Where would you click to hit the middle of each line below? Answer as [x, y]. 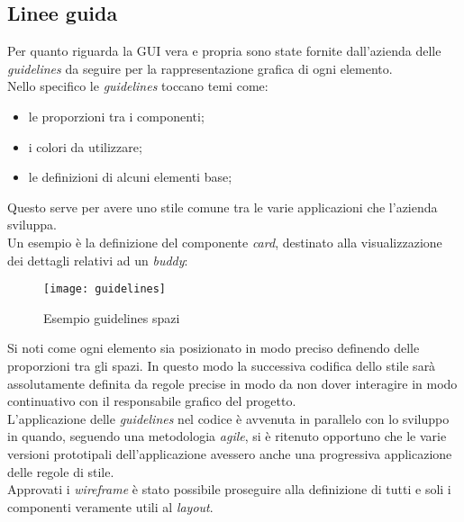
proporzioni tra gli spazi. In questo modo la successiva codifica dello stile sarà [222, 365]
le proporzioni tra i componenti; [116, 116]
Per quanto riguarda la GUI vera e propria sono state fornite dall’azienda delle [224, 51]
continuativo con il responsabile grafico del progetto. [152, 401]
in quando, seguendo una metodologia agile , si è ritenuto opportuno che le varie [227, 436]
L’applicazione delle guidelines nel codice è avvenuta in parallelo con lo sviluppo [228, 418]
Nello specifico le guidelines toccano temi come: [138, 86]
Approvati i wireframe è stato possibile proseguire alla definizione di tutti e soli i [229, 489]
